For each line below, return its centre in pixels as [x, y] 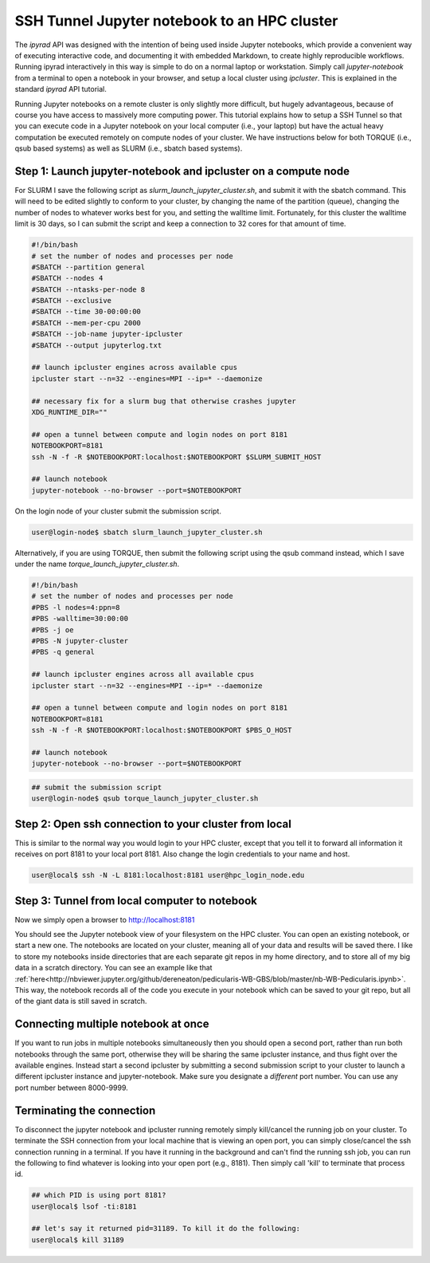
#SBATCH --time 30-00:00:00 [86, 312]
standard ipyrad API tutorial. [61, 89]
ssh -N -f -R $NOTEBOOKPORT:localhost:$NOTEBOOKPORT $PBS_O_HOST [162, 730]
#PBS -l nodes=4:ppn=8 [76, 607]
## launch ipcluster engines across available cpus [135, 368]
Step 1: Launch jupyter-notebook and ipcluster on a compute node [182, 171]
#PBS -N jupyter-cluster [80, 641]
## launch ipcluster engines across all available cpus [143, 675]
